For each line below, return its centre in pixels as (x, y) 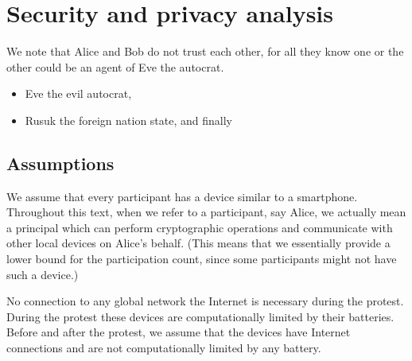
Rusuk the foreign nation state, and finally (128, 120)
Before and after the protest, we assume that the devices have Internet (179, 332)
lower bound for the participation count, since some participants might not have (202, 259)
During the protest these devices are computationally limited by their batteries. (200, 316)
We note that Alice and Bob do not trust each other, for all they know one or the (205, 51)
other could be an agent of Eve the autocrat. (115, 66)
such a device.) (43, 274)
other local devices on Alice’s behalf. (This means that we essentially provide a (198, 243)
